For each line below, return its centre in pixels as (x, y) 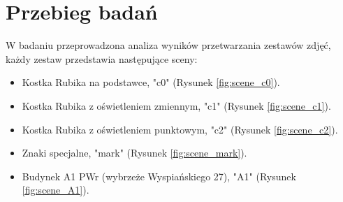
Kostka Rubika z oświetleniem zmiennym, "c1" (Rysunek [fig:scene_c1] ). (176, 105)
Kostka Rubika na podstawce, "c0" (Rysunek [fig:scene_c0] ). (151, 82)
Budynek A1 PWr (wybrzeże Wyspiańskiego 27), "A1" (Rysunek (159, 176)
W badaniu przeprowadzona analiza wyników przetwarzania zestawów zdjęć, (168, 45)
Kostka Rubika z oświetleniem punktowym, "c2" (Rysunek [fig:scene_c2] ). (180, 129)
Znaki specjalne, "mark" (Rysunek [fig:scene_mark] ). (134, 153)
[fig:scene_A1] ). (56, 190)
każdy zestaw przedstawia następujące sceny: (102, 58)
